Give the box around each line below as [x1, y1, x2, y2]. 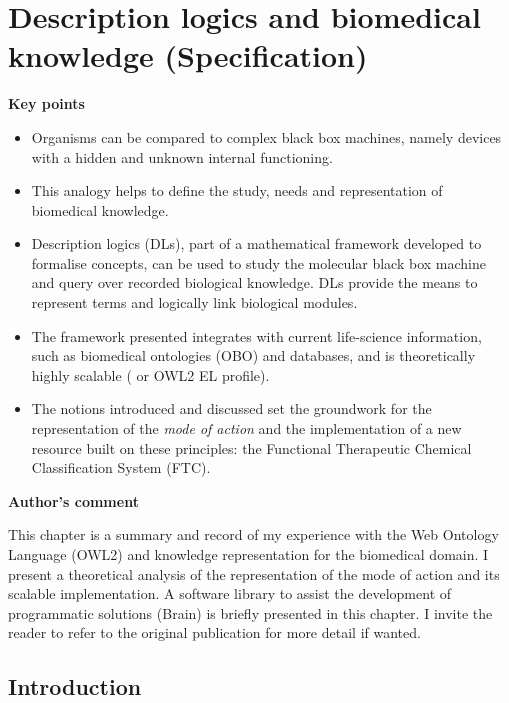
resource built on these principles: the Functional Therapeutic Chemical [31, 437, 472, 458]
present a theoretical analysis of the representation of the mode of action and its [8, 563, 500, 584]
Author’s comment [8, 490, 139, 511]
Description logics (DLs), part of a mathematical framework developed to [31, 233, 482, 254]
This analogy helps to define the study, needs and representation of [31, 180, 443, 201]
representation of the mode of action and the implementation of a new [31, 418, 462, 439]
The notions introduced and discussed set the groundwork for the [31, 398, 432, 419]
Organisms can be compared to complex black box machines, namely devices [31, 126, 502, 147]
